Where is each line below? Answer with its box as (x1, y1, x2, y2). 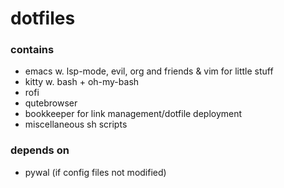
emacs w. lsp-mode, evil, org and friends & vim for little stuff (24, 65, 274, 77)
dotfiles (10, 7, 76, 30)
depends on (10, 143, 70, 157)
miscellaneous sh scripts (24, 118, 128, 131)
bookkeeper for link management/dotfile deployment (24, 108, 243, 120)
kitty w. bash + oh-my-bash (24, 76, 140, 88)
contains (10, 43, 55, 57)
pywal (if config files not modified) (24, 166, 167, 178)
